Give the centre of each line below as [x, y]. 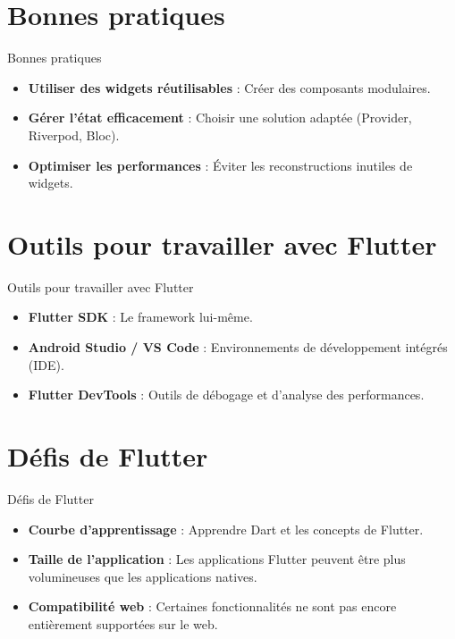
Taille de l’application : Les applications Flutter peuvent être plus [217, 559]
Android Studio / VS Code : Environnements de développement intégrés [238, 347]
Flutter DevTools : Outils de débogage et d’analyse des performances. [226, 395]
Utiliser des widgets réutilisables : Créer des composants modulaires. [229, 87]
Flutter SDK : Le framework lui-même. [140, 317]
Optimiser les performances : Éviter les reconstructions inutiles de [220, 165]
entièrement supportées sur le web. [123, 623]
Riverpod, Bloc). [74, 135]
